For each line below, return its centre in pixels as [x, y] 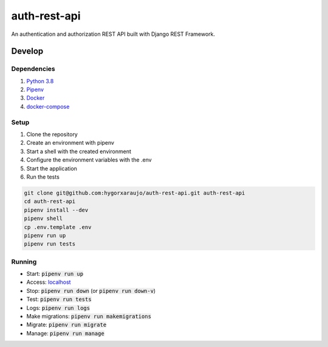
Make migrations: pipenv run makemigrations [89, 316]
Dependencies [33, 69]
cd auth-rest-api [50, 201]
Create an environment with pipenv [70, 143]
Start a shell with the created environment [79, 151]
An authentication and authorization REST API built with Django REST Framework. [113, 34]
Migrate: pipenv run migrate [67, 325]
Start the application [52, 168]
